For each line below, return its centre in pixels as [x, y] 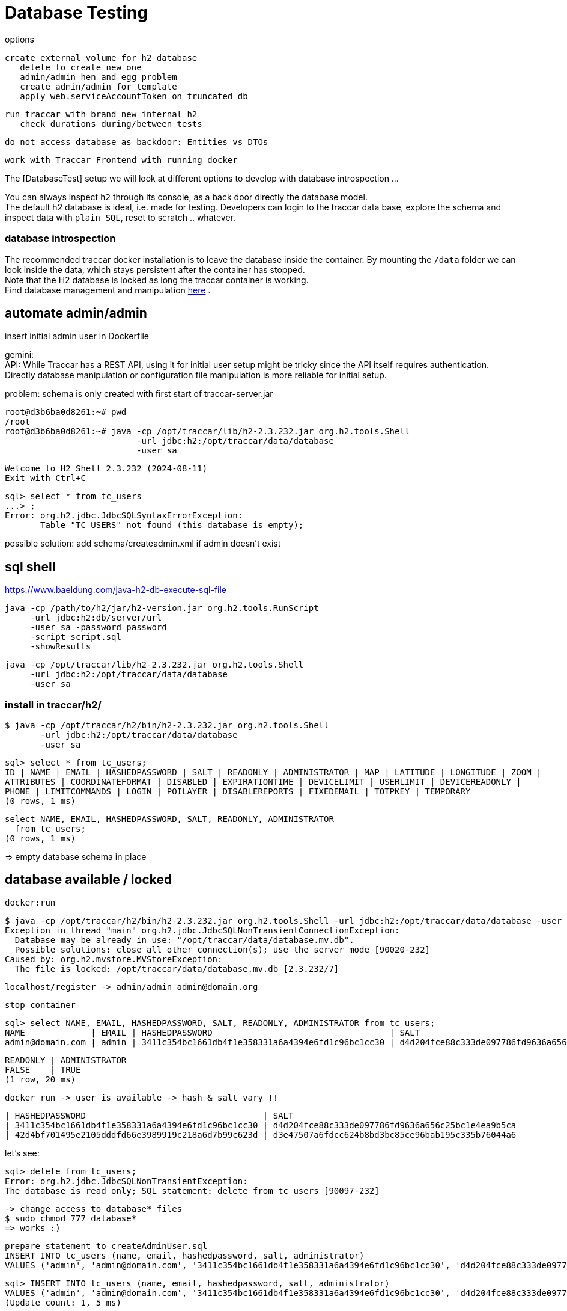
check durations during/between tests [111, 124]
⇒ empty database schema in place [76, 856]
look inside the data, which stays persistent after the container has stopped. [155, 269]
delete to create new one [81, 67]
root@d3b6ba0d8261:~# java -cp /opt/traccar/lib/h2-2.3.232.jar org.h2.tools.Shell [208, 431]
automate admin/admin [76, 313]
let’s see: [22, 1153]
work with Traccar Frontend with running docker [121, 160]
